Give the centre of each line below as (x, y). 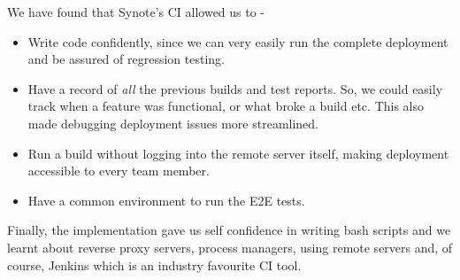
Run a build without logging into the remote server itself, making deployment (238, 153)
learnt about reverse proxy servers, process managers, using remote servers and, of (230, 247)
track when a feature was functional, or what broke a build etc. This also (226, 106)
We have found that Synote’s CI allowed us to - (136, 12)
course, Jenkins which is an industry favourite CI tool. (154, 264)
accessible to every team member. (119, 171)
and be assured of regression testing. (126, 59)
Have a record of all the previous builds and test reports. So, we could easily (235, 88)
